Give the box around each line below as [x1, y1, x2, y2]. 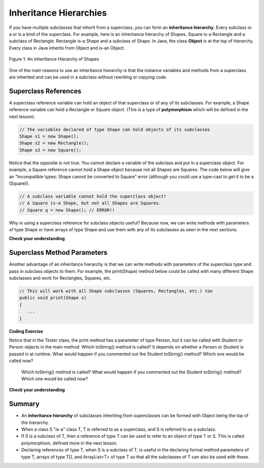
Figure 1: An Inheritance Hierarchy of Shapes [9, 56, 100, 62]
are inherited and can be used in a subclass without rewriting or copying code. [9, 74, 167, 80]
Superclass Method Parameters [9, 248, 108, 257]
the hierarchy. [21, 419, 49, 425]
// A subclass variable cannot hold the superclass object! [19, 194, 167, 199]
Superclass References [9, 87, 82, 95]
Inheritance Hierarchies [9, 7, 107, 18]
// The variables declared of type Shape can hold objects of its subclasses [19, 126, 210, 132]
